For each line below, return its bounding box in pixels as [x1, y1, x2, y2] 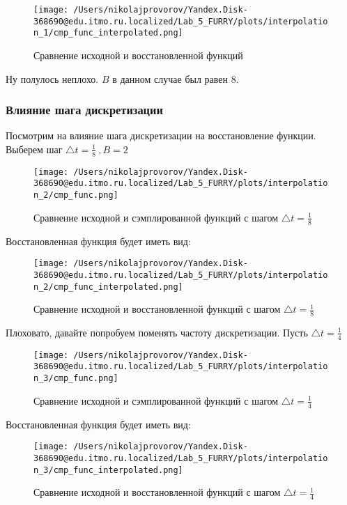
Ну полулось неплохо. [6, 71, 99, 86]
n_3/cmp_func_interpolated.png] [33, 465, 183, 475]
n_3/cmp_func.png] [33, 373, 118, 384]
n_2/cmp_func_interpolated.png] [33, 281, 183, 292]
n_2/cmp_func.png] [33, 190, 118, 201]
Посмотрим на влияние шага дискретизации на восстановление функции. [6, 128, 316, 143]
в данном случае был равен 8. [112, 71, 239, 86]
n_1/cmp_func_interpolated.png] [33, 28, 183, 38]
